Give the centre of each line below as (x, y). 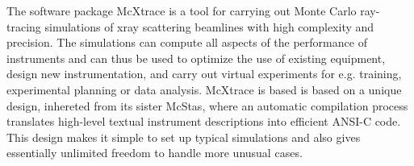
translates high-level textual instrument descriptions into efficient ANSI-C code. (204, 121)
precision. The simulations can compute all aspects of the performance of (187, 42)
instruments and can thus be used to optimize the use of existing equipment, (196, 58)
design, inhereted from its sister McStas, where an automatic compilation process (207, 105)
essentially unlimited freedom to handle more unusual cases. (155, 153)
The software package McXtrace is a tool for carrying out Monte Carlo (182, 10)
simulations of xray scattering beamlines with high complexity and (209, 26)
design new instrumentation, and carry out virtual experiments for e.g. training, (204, 74)
